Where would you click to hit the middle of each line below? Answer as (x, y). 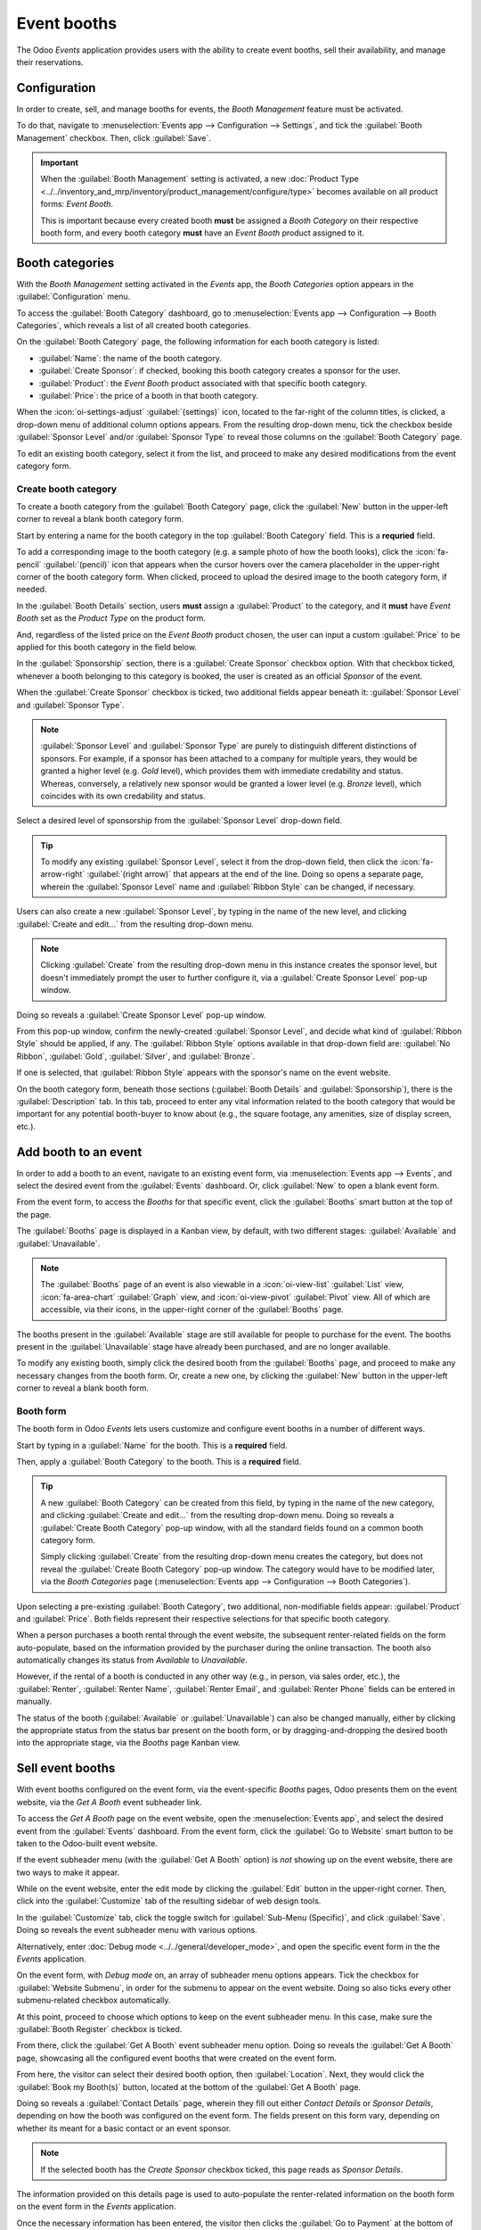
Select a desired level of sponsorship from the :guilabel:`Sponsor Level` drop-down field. (179, 821)
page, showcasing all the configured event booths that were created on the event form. (177, 2058)
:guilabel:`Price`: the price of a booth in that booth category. (148, 396)
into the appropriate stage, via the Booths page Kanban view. (128, 1743)
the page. (34, 1214)
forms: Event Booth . (77, 204)
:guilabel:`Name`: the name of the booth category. (130, 358)
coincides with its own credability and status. (123, 796)
